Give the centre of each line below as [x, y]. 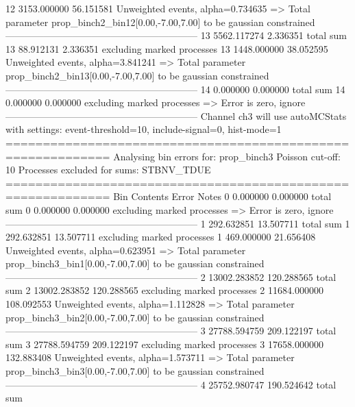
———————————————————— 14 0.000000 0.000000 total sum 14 [175, 89]
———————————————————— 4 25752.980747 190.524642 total [171, 384]
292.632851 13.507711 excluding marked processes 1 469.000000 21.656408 [161, 237]
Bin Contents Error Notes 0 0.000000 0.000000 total [222, 196]
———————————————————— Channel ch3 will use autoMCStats [176, 115]
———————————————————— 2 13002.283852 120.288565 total [171, 276]
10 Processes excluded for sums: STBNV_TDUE [108, 170]
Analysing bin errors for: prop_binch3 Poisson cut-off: [227, 156]
